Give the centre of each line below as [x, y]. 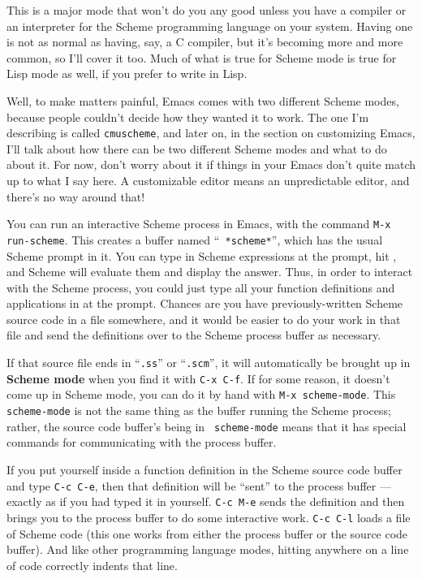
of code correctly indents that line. [92, 565]
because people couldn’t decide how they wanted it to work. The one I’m [188, 117]
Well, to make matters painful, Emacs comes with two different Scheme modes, [203, 100]
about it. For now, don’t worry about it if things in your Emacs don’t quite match [211, 164]
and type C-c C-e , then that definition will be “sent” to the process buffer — [199, 485]
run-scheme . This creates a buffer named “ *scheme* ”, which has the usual [195, 239]
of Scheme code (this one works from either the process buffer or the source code [207, 533]
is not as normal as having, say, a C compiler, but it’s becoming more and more [205, 42]
